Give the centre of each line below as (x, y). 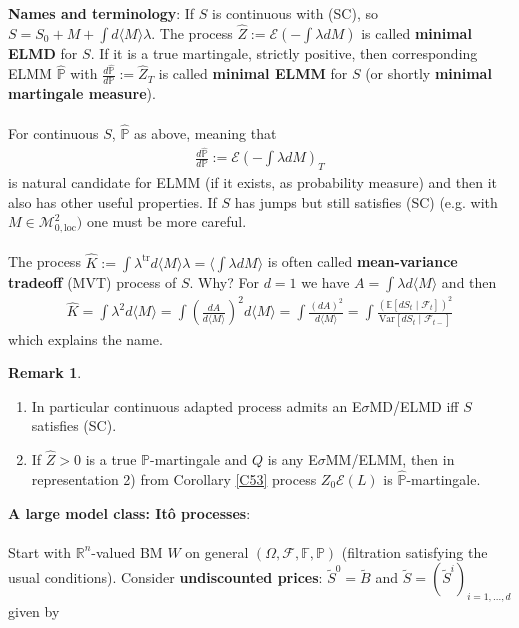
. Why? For (224, 281)
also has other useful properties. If (112, 201)
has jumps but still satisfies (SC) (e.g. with (366, 201)
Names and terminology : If (101, 13)
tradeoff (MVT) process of (92, 281)
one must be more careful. (166, 221)
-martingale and (198, 459)
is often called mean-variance (362, 261)
